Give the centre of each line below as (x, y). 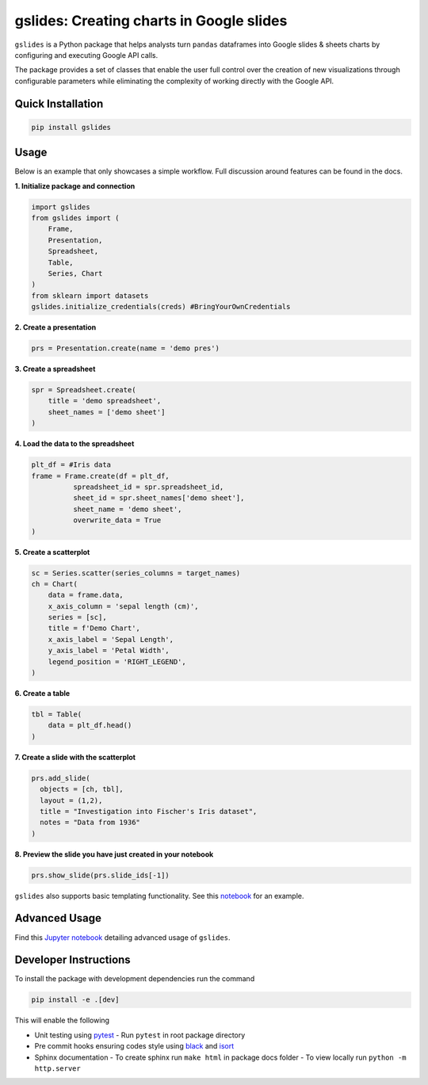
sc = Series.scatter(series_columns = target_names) (136, 573)
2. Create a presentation (55, 327)
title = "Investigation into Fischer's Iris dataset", (149, 811)
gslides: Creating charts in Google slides (151, 21)
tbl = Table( (57, 714)
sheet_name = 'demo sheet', (127, 509)
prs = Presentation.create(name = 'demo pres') (125, 348)
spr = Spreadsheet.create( (84, 390)
